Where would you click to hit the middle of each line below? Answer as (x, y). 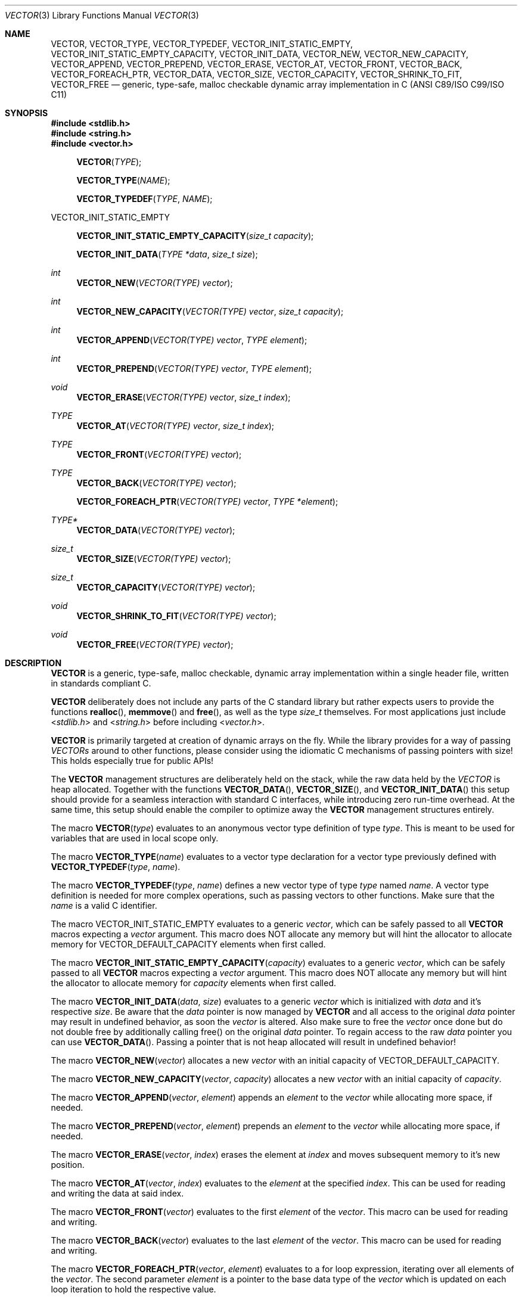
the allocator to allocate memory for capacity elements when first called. (193, 983)
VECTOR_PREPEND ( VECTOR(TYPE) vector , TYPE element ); (194, 369)
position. (68, 1165)
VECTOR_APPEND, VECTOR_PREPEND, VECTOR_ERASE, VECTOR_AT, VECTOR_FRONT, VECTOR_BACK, (257, 64)
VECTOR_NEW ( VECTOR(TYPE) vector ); (155, 283)
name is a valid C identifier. (104, 905)
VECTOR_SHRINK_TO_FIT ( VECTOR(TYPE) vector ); (176, 616)
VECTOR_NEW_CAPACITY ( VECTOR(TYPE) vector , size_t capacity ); (210, 311)
